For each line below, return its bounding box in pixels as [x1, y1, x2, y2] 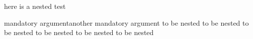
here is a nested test [4, 1, 66, 11]
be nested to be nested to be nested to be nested [4, 27, 154, 38]
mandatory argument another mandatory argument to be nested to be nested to [4, 17, 249, 28]
